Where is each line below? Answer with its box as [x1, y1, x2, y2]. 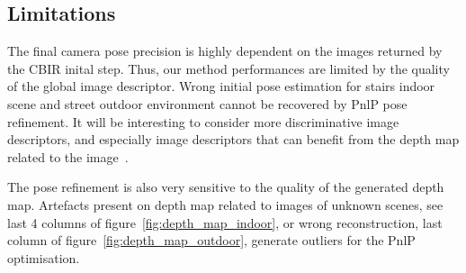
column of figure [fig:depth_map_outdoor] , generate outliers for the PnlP [7, 231, 416, 250]
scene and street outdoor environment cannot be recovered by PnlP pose [7, 94, 408, 113]
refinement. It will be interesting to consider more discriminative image [7, 112, 399, 131]
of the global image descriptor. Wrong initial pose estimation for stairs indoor [7, 77, 435, 96]
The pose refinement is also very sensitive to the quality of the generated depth [7, 177, 444, 196]
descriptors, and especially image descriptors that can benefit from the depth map [7, 130, 460, 149]
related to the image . [7, 147, 129, 166]
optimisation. [7, 248, 80, 267]
